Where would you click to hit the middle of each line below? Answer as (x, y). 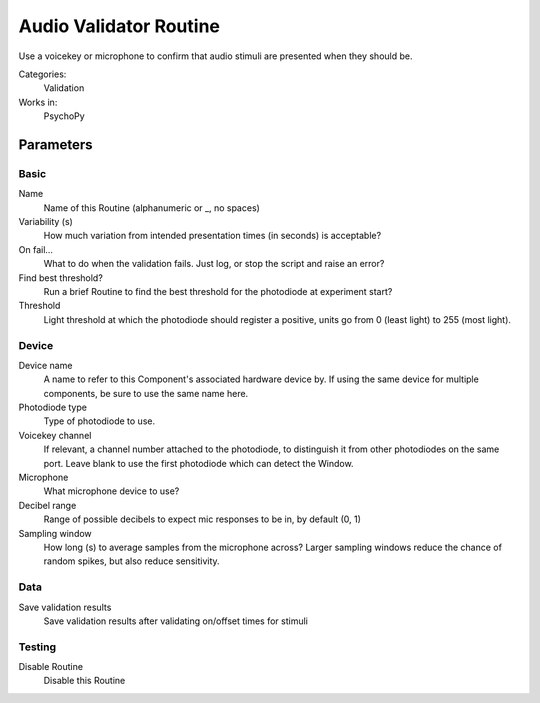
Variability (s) (46, 222)
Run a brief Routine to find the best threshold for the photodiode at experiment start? (218, 291)
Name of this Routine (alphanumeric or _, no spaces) (151, 207)
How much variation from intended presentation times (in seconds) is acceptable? (212, 236)
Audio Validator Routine (119, 26)
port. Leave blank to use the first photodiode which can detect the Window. (198, 463)
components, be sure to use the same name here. (146, 393)
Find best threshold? (61, 277)
